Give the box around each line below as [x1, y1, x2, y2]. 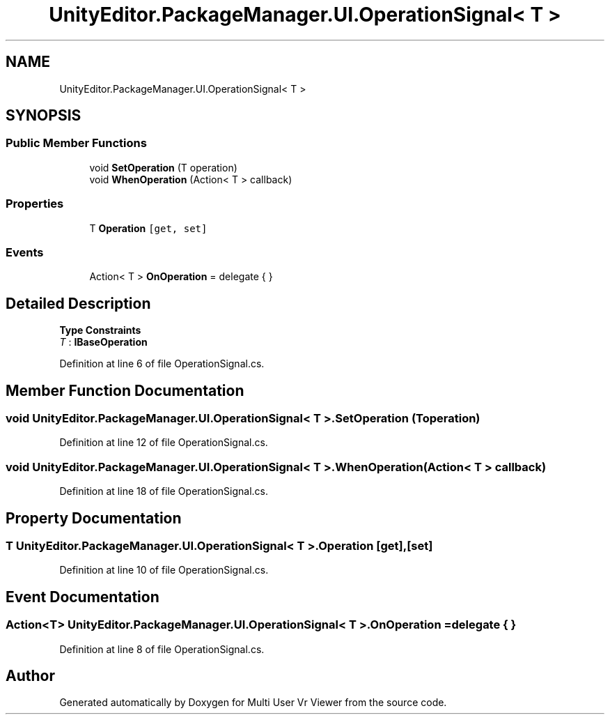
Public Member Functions [6, 136, 147, 151]
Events [6, 245, 44, 259]
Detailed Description [6, 294, 151, 312]
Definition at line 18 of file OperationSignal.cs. [59, 485, 269, 498]
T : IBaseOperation [59, 336, 148, 348]
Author [6, 666, 55, 684]
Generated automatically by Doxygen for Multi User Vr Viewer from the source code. [59, 696, 447, 709]
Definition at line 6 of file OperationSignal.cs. [59, 358, 265, 370]
